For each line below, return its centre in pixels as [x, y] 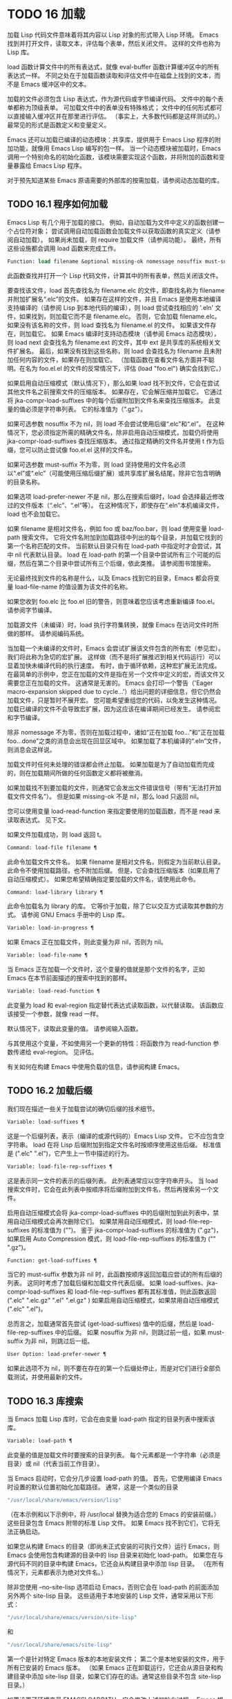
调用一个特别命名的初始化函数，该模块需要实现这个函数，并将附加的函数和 [113, 157]
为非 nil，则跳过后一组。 [59, 1341]
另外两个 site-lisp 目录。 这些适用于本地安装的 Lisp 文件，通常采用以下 [107, 1596]
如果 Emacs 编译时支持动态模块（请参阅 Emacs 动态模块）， [135, 333]
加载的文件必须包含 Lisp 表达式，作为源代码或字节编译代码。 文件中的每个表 [116, 98]
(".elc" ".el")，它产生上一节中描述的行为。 [74, 1153]
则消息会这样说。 [31, 749]
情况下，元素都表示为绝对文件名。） [57, 1572]
